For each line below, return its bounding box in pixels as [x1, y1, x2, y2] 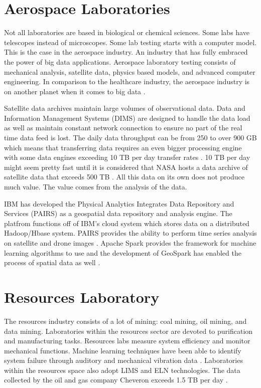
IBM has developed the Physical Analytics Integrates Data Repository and [4, 198, 234, 209]
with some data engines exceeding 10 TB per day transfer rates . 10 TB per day [4, 152, 250, 162]
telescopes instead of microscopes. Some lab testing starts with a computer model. [4, 37, 257, 47]
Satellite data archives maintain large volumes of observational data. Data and [4, 103, 245, 113]
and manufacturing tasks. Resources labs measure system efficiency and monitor [4, 335, 250, 346]
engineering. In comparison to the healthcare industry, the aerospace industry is [4, 76, 250, 87]
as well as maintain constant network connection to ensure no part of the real [4, 122, 242, 133]
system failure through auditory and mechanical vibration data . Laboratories [4, 355, 243, 365]
